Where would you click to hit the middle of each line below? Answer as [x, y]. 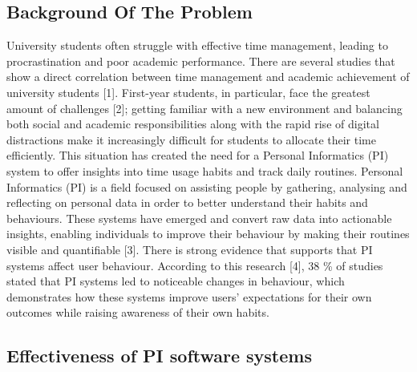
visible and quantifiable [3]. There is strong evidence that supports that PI [190, 249]
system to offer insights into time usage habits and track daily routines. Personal [205, 170]
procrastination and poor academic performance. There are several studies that [201, 61]
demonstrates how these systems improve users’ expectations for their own [189, 296]
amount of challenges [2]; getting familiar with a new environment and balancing [204, 108]
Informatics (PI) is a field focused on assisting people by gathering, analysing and [207, 186]
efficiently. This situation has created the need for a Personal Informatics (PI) [198, 155]
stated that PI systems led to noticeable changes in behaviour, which [176, 281]
